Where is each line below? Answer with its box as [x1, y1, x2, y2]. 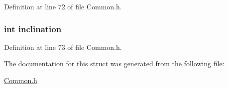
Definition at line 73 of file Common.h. [4, 42, 122, 52]
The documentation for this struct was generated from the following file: [4, 58, 225, 69]
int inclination [4, 22, 62, 35]
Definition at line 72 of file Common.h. [4, 1, 122, 11]
